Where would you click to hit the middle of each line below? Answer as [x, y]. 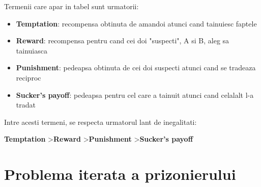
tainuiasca [32, 50]
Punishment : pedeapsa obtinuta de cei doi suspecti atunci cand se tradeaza [136, 68]
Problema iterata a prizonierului [120, 174]
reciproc [28, 77]
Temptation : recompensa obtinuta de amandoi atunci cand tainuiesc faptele [136, 23]
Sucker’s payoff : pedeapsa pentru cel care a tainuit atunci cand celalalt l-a [135, 95]
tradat [26, 105]
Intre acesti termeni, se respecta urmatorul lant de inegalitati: [100, 122]
